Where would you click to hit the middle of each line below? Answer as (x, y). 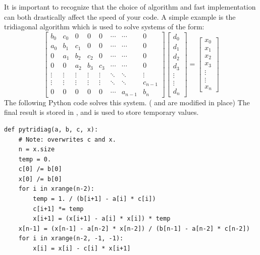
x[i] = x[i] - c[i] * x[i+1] (82, 249)
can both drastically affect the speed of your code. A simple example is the (120, 16)
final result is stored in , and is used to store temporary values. (101, 112)
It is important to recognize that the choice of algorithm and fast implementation (130, 7)
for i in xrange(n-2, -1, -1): (71, 239)
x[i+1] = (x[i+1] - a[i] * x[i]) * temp (102, 219)
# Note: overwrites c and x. (67, 139)
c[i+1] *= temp (58, 209)
